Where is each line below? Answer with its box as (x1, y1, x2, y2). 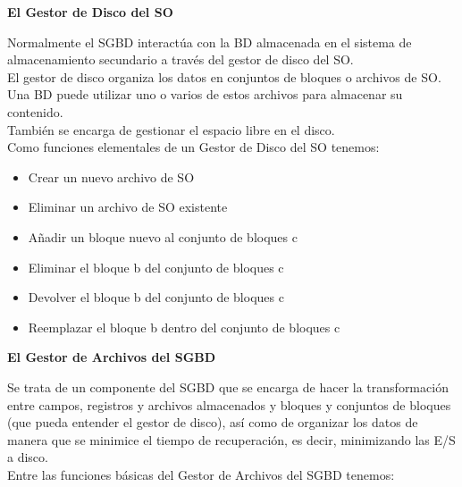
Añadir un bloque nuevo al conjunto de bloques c (28, 227, 298, 246)
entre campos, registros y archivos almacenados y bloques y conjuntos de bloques (7, 395, 451, 414)
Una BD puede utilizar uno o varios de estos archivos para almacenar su (7, 85, 403, 104)
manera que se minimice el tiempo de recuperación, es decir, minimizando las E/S (7, 430, 456, 449)
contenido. (7, 102, 63, 121)
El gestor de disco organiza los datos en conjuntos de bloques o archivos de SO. (7, 67, 441, 86)
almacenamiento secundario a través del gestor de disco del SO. (7, 50, 354, 69)
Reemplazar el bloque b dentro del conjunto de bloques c (28, 317, 340, 336)
